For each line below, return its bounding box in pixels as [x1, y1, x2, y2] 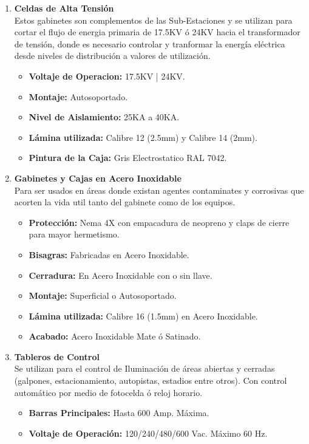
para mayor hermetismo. [29, 228, 120, 241]
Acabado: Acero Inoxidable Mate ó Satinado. [29, 330, 201, 343]
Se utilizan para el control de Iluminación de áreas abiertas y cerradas [14, 362, 275, 375]
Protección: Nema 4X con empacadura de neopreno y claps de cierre [29, 216, 290, 228]
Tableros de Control [14, 350, 100, 363]
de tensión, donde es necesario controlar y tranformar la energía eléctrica [14, 37, 285, 50]
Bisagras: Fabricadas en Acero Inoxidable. [29, 248, 189, 261]
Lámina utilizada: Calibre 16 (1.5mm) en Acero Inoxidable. [29, 309, 258, 322]
